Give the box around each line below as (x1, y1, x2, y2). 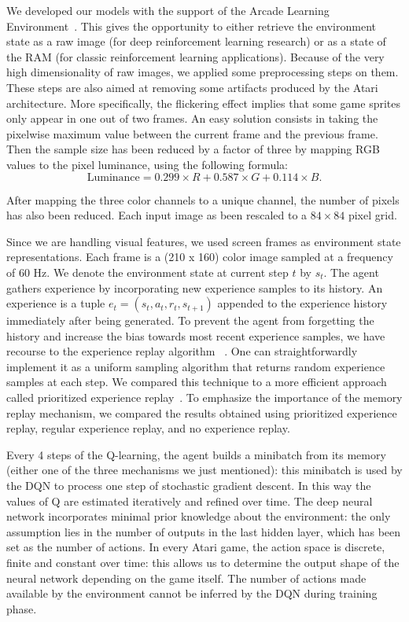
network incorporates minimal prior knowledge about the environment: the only (6, 508, 391, 524)
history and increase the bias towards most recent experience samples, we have (6, 327, 385, 344)
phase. (6, 600, 37, 616)
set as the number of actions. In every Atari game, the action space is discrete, (6, 539, 385, 555)
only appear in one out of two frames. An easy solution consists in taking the (6, 110, 378, 127)
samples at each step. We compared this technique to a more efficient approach (6, 374, 387, 390)
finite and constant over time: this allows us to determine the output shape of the (6, 554, 400, 570)
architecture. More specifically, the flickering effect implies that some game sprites (6, 94, 401, 111)
